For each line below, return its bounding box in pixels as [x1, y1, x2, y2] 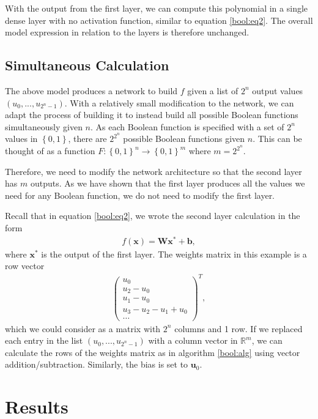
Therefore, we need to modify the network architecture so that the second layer [5, 165, 302, 177]
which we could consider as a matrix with [5, 322, 161, 335]
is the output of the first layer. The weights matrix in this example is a [41, 247, 307, 260]
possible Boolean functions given [123, 132, 245, 145]
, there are [68, 132, 107, 145]
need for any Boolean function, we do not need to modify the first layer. [5, 188, 275, 201]
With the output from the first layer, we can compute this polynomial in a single [5, 2, 308, 14]
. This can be [253, 132, 302, 145]
